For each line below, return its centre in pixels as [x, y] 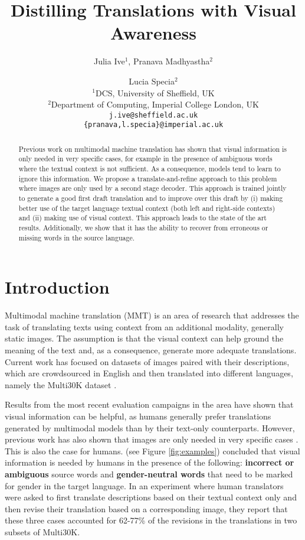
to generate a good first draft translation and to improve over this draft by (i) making [151, 198]
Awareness [153, 33]
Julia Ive [109, 61]
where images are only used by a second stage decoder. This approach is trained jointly [152, 188]
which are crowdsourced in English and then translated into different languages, [149, 373]
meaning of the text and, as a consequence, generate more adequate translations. [151, 350]
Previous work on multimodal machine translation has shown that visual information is [153, 149]
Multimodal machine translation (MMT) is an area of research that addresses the [152, 315]
